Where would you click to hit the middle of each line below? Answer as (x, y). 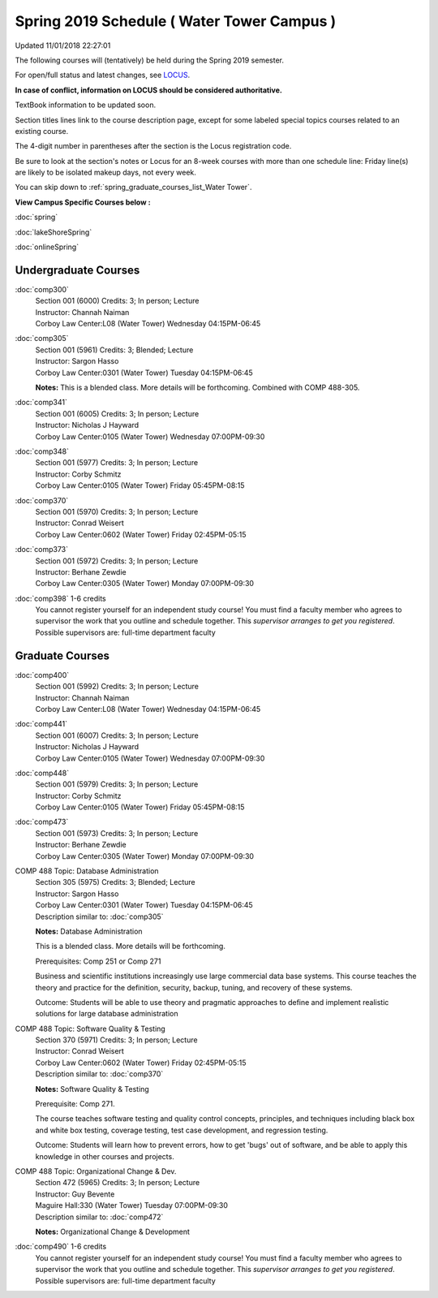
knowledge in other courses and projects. (105, 1156)
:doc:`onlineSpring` (47, 247)
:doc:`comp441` (41, 724)
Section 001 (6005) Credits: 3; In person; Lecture (117, 413)
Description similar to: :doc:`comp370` (99, 1074)
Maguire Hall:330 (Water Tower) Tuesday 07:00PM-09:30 (132, 1205)
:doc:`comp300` (42, 289)
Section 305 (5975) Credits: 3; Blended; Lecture (115, 882)
